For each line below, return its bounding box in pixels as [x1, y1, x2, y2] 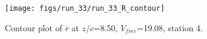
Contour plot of [5, 21, 62, 34]
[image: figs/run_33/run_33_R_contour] [5, 4, 165, 13]
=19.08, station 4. [137, 21, 203, 34]
